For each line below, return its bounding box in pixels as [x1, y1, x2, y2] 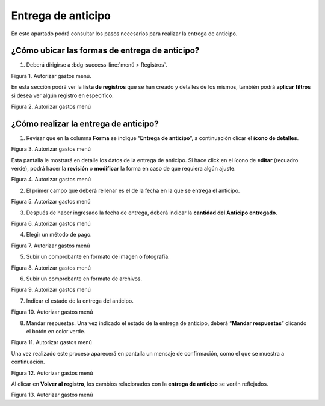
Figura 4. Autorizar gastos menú [11, 176, 91, 183]
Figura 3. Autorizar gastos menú [11, 145, 91, 153]
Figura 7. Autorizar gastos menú [11, 242, 90, 249]
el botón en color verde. [26, 327, 85, 335]
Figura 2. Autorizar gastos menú [11, 103, 91, 111]
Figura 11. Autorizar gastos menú [11, 339, 93, 346]
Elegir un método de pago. [26, 231, 93, 238]
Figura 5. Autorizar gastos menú [11, 198, 91, 205]
